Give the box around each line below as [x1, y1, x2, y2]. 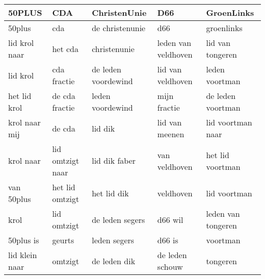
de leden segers [92, 213, 145, 225]
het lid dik [92, 187, 129, 199]
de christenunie [92, 22, 146, 34]
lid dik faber [92, 155, 136, 166]
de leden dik [92, 255, 136, 267]
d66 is [157, 234, 178, 246]
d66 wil [157, 213, 183, 225]
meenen [157, 128, 184, 140]
